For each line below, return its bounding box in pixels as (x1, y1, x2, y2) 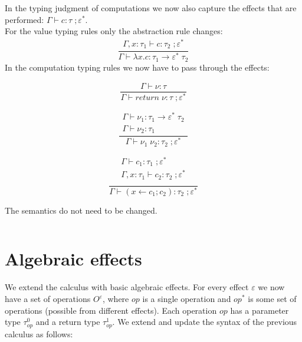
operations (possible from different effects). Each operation (5, 304, 217, 316)
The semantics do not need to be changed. (5, 204, 157, 216)
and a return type (35, 316, 100, 328)
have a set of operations (5, 293, 91, 305)
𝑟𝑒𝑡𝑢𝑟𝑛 (135, 94, 160, 102)
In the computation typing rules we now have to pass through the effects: (5, 61, 270, 73)
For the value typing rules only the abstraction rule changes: (5, 25, 223, 37)
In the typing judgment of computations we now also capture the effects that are (5, 2, 297, 14)
